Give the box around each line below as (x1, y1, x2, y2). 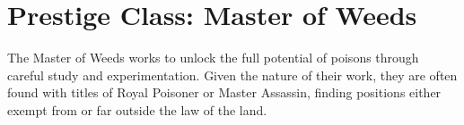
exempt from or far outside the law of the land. (7, 100, 267, 119)
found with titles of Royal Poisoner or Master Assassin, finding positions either (7, 83, 442, 102)
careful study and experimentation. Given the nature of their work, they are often (7, 65, 458, 84)
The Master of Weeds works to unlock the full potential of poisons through (7, 48, 419, 67)
